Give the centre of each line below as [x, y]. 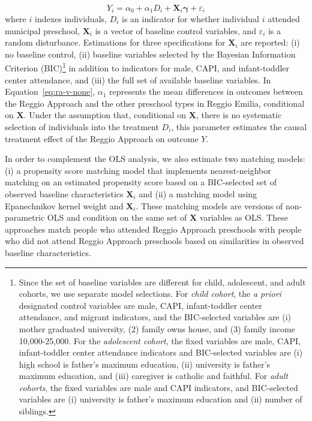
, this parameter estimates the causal [239, 127]
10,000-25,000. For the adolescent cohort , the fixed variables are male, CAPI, [160, 340]
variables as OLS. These [244, 217]
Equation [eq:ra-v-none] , [50, 91]
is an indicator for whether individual [190, 19]
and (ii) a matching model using [198, 193]
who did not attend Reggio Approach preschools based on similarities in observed [154, 241]
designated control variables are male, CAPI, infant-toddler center [140, 305]
